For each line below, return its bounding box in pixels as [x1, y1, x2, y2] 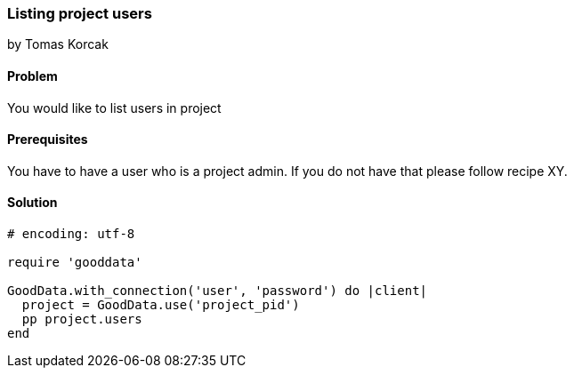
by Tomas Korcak [7, 36, 109, 52]
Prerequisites [7, 132, 88, 148]
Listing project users [7, 4, 152, 22]
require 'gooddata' [7, 255, 142, 270]
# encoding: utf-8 [7, 227, 135, 242]
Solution [7, 195, 58, 211]
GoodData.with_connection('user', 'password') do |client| [7, 283, 428, 299]
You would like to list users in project [7, 100, 222, 116]
